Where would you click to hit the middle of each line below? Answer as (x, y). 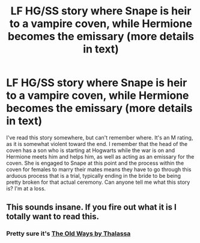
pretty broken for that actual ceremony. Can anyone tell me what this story (98, 182)
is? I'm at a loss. (26, 188)
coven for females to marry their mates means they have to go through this (99, 169)
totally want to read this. (53, 217)
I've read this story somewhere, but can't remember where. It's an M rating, (100, 137)
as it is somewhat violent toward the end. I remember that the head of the (97, 144)
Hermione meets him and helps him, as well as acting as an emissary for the (100, 156)
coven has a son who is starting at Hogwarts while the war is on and (91, 150)
